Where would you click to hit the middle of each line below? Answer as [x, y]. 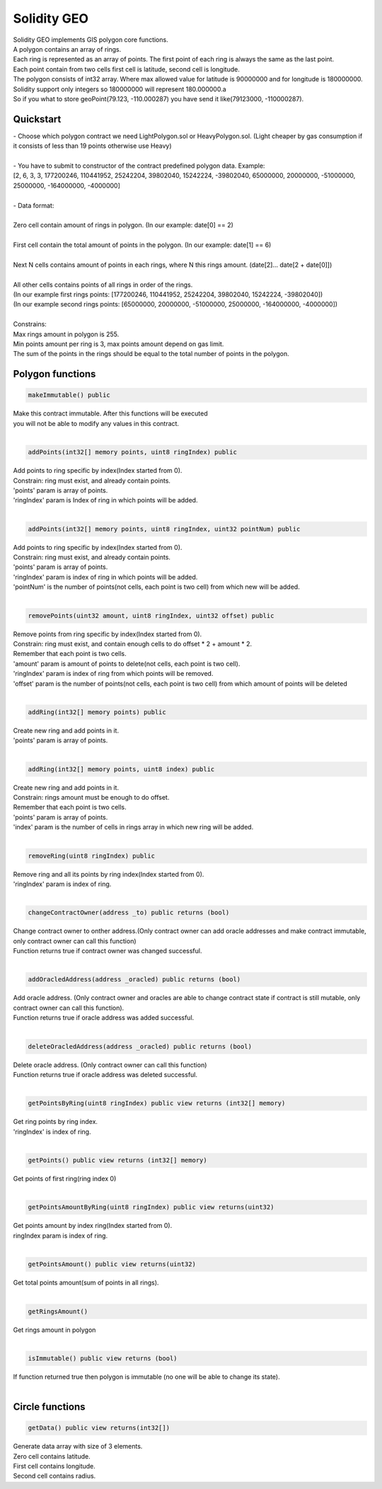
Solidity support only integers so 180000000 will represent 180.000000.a [120, 89]
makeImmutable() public [69, 395]
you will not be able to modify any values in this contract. [96, 423]
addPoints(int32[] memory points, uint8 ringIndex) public [132, 452]
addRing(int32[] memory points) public [97, 712]
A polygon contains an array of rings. [67, 49]
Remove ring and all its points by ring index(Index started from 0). [109, 874]
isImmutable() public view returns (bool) [103, 1358]
